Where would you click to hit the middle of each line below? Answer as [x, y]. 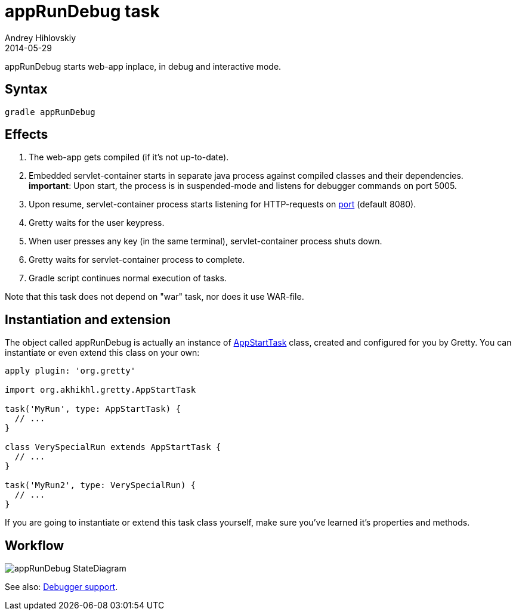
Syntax [26, 89]
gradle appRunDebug [50, 112]
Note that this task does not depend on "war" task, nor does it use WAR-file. [155, 297]
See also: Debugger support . [61, 587]
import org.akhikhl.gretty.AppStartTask [101, 390]
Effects [27, 135]
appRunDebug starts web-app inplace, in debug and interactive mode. [143, 66]
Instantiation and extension [88, 319]
